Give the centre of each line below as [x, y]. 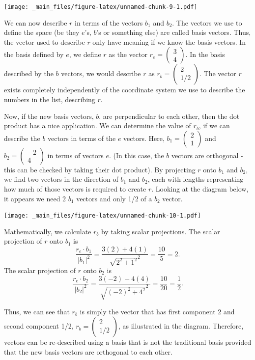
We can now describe [36, 22]
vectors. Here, [144, 138]
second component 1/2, [39, 326]
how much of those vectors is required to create [75, 189]
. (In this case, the [136, 155]
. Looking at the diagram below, [200, 189]
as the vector [128, 54]
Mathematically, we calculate [48, 231]
